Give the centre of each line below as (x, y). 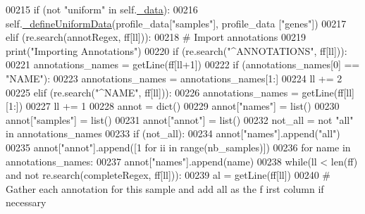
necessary (26, 202)
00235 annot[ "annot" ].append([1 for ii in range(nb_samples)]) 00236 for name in (178, 147)
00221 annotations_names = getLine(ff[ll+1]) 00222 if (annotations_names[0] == (183, 64)
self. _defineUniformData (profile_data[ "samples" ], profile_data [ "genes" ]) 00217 (176, 23)
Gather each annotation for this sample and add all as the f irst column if (165, 188)
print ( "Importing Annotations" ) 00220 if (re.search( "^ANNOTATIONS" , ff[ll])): (177, 50)
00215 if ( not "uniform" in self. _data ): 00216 (102, 9)
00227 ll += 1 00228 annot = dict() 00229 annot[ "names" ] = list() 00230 (182, 106)
